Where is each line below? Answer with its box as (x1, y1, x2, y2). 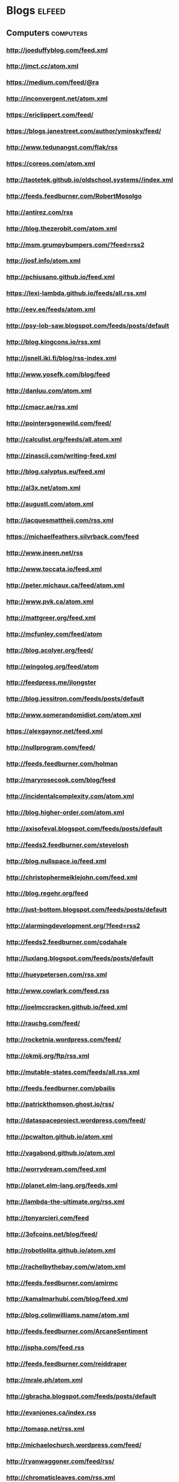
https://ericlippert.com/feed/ (6, 111, 94, 119)
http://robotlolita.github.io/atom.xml (6, 1246, 116, 1255)
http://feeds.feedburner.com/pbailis (6, 1084, 116, 1092)
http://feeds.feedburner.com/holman (6, 759, 118, 768)
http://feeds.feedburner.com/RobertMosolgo (6, 192, 142, 200)
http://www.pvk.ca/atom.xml (6, 597, 94, 605)
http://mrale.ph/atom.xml (6, 1376, 83, 1385)
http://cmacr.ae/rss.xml (6, 403, 78, 411)
